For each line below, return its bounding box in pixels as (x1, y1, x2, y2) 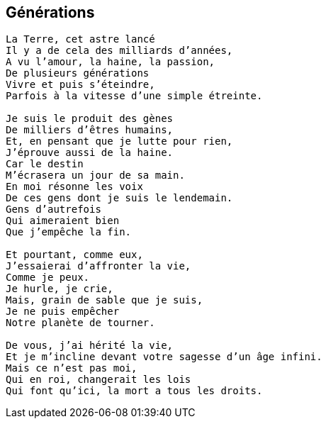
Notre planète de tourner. (6, 317, 155, 329)
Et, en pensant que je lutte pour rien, (6, 135, 233, 147)
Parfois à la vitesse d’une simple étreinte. (6, 90, 263, 102)
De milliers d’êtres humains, (6, 124, 174, 136)
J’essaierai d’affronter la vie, (6, 260, 191, 272)
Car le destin (6, 158, 84, 170)
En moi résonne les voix (6, 181, 143, 193)
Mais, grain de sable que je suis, (6, 294, 203, 306)
